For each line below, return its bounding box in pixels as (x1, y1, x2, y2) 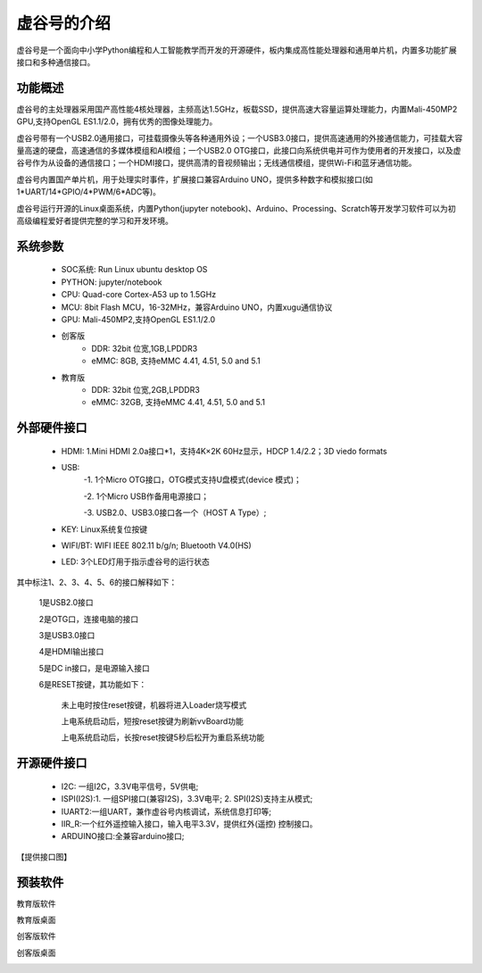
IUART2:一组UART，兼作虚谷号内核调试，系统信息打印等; (61, 806, 272, 817)
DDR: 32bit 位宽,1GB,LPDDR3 (91, 343, 198, 353)
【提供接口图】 (16, 851, 71, 861)
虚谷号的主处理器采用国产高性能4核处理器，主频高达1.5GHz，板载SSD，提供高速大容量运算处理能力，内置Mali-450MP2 (16, 104, 458, 114)
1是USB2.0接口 (38, 597, 94, 608)
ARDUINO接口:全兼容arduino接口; (61, 831, 185, 842)
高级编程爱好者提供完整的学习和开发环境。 (16, 215, 173, 226)
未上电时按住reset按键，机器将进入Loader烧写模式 (61, 699, 247, 710)
